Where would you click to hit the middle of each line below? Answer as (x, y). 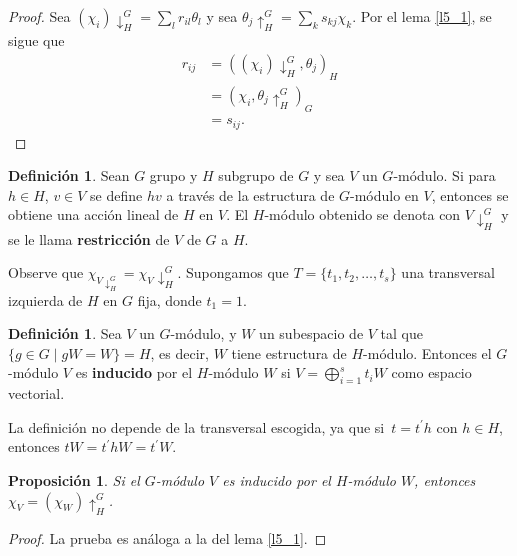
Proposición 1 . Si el (74, 479)
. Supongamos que (233, 272)
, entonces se (470, 194)
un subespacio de (311, 333)
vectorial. (36, 393)
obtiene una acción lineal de (93, 214)
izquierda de (45, 299)
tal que (402, 333)
